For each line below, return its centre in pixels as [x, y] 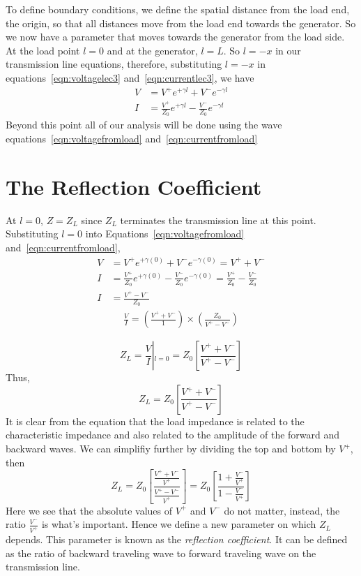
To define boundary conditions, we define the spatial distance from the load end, [178, 9]
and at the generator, [152, 50]
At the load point [43, 50]
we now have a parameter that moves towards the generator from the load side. [175, 37]
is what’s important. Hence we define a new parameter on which [179, 524]
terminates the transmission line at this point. [218, 220]
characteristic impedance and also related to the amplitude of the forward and [173, 435]
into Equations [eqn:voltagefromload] [165, 234]
